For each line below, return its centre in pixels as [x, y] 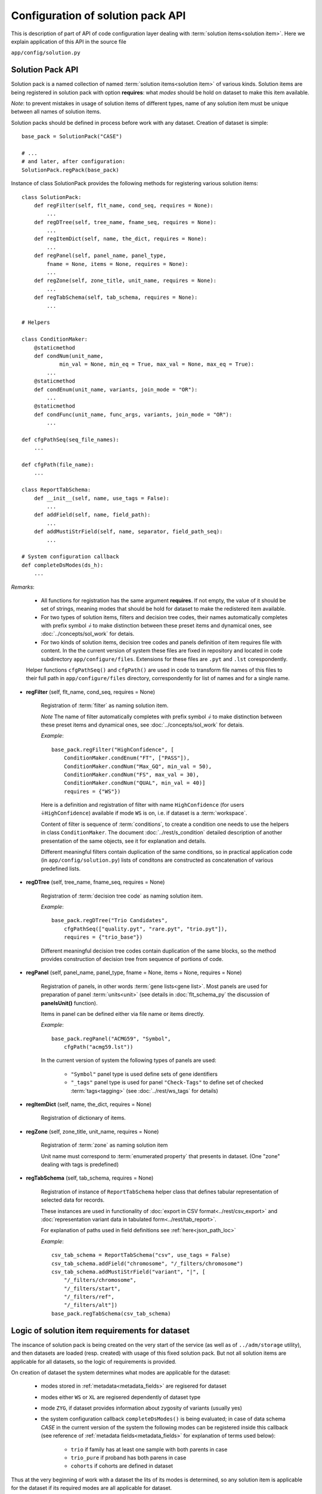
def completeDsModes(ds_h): [63, 565]
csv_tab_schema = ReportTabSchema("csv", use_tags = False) [141, 1255]
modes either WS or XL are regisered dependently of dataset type [121, 1397]
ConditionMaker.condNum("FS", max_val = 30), [131, 774]
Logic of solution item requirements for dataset [100, 1331]
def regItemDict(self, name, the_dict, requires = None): [120, 239]
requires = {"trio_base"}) [103, 937]
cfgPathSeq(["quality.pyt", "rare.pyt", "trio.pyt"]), [145, 929]
